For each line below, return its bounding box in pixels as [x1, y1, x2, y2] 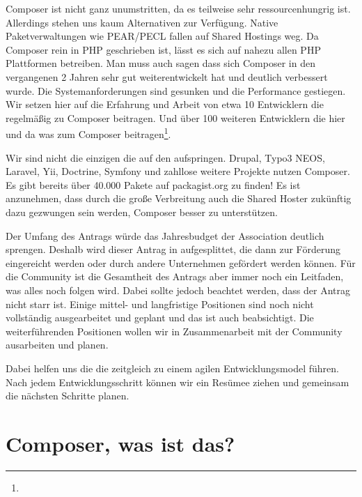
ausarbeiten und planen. [6, 337, 109, 352]
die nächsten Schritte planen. [6, 388, 129, 403]
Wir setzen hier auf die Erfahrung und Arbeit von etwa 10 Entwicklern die [6, 97, 324, 112]
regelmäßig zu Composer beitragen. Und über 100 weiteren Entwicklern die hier [6, 110, 345, 125]
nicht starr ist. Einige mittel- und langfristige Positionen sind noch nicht [6, 296, 314, 311]
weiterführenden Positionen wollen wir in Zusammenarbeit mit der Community [6, 323, 343, 338]
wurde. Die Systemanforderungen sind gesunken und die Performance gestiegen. [6, 83, 346, 98]
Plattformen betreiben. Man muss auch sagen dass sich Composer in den [6, 56, 315, 70]
